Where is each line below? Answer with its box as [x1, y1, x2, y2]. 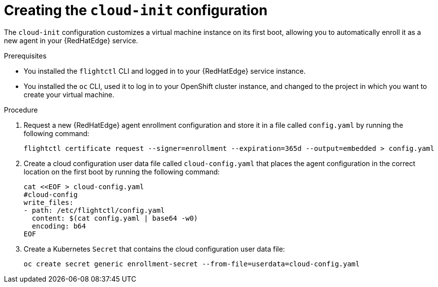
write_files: [24, 198, 74, 206]
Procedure [4, 105, 38, 114]
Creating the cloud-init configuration [4, 2, 268, 19]
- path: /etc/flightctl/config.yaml [24, 206, 165, 214]
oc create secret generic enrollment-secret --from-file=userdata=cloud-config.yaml [24, 259, 360, 268]
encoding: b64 [31, 222, 86, 230]
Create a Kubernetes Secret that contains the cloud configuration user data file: [24, 244, 285, 253]
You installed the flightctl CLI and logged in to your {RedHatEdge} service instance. [24, 66, 306, 75]
